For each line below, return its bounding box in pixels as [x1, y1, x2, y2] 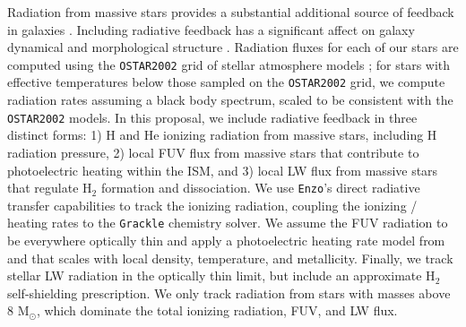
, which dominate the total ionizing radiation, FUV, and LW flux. [36, 301, 398, 320]
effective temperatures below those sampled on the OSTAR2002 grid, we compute [7, 73, 445, 91]
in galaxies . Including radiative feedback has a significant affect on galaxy [7, 20, 415, 39]
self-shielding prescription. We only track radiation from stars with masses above [7, 283, 451, 302]
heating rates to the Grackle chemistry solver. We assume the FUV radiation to [7, 213, 448, 232]
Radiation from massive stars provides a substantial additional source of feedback [7, 3, 454, 21]
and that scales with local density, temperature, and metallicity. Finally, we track [7, 248, 453, 267]
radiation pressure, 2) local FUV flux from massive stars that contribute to [7, 142, 419, 161]
